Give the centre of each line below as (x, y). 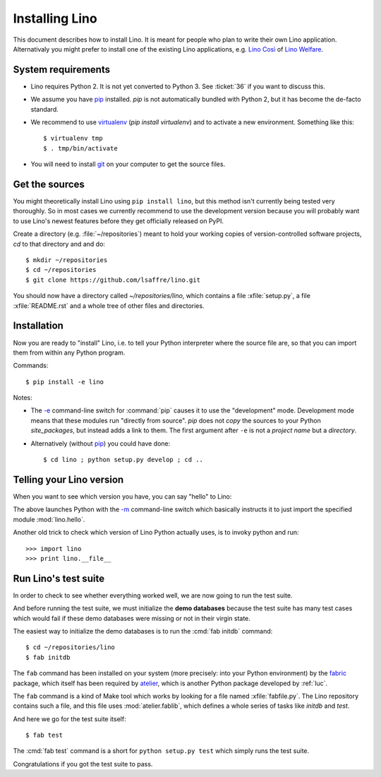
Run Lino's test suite (59, 578)
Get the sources (49, 184)
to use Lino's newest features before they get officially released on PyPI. (118, 221)
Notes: (23, 398)
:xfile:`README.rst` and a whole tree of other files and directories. (109, 306)
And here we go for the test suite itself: (69, 719)
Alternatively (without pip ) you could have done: (101, 443)
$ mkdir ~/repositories (67, 260)
